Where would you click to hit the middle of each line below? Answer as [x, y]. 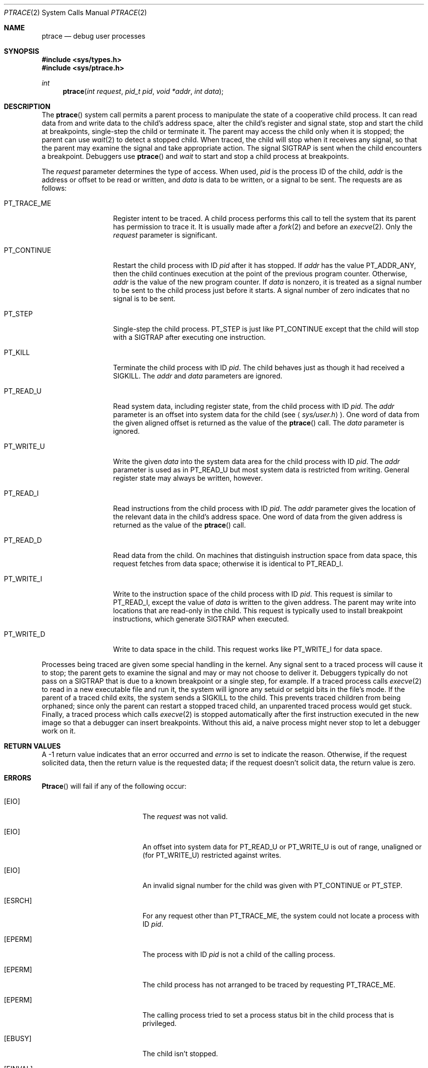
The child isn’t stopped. [180, 1054]
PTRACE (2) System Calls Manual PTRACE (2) [75, 12]
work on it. [59, 731]
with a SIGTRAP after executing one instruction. [189, 337]
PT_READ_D [23, 540]
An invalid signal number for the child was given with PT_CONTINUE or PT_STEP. [272, 885]
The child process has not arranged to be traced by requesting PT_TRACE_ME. [269, 985]
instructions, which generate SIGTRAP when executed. [201, 619]
